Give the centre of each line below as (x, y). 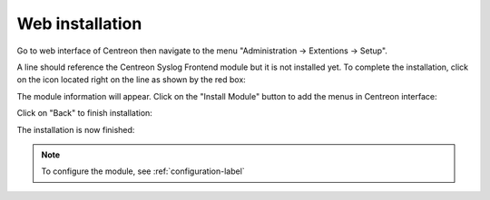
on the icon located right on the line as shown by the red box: (132, 80)
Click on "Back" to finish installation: (85, 113)
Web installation (79, 24)
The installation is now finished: (76, 129)
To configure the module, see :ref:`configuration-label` (143, 171)
